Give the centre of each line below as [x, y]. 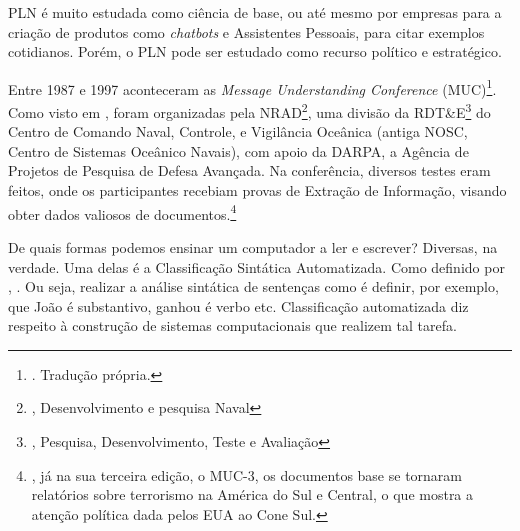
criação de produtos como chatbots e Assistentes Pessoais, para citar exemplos [246, 31]
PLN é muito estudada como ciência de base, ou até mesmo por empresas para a [255, 12]
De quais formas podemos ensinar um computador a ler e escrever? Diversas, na [253, 246]
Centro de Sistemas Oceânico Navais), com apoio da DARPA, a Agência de [238, 150]
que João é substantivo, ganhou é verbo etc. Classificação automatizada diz [238, 305]
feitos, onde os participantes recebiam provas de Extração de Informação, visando [257, 190]
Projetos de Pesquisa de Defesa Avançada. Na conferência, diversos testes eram [249, 170]
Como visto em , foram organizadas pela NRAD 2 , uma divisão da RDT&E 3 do [249, 110]
